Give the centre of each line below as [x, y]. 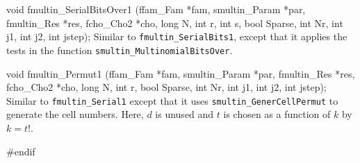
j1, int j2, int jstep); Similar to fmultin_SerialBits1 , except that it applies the [177, 36]
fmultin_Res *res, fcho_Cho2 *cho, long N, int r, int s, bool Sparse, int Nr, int [175, 23]
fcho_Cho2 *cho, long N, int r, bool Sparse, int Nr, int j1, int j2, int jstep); [166, 87]
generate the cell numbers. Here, [75, 114]
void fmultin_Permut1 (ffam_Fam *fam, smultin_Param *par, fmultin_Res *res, [181, 73]
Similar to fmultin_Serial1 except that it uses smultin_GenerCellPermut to [172, 100]
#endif [21, 151]
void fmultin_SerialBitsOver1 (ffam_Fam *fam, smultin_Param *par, [156, 9]
